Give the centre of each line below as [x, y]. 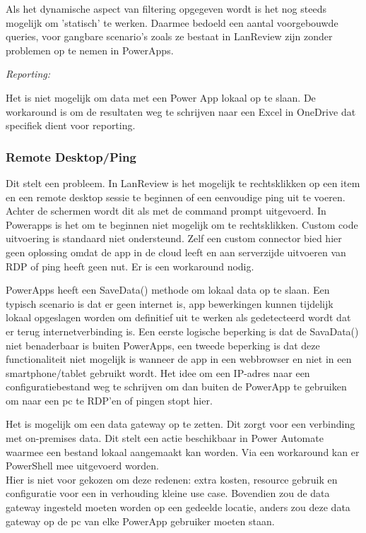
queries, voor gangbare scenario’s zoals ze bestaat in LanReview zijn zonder [169, 36]
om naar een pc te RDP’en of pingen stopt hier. [109, 400]
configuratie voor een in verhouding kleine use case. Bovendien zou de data [168, 493]
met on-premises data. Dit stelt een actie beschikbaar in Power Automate [165, 438]
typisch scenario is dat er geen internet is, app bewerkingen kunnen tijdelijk [170, 303]
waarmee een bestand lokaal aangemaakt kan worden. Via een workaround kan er [183, 451]
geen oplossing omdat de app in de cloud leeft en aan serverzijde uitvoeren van [176, 252]
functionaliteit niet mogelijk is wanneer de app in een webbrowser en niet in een [179, 359]
